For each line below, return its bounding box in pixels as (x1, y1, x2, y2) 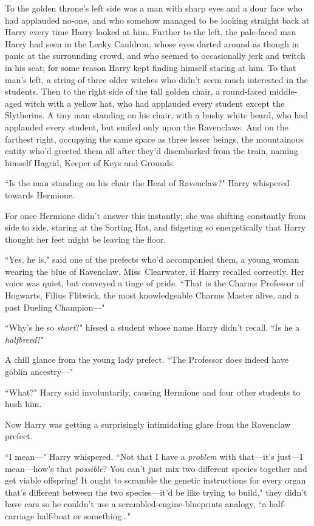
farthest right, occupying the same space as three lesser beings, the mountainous (5, 132, 304, 145)
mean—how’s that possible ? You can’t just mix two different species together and (5, 462, 307, 474)
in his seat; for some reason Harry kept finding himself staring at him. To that (5, 61, 296, 73)
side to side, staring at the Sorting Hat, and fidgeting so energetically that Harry (5, 221, 306, 234)
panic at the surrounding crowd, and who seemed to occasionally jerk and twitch (5, 49, 305, 62)
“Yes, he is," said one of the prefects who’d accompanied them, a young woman (5, 253, 299, 266)
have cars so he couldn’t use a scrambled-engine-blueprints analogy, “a (5, 497, 267, 510)
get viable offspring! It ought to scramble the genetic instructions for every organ (5, 474, 306, 487)
